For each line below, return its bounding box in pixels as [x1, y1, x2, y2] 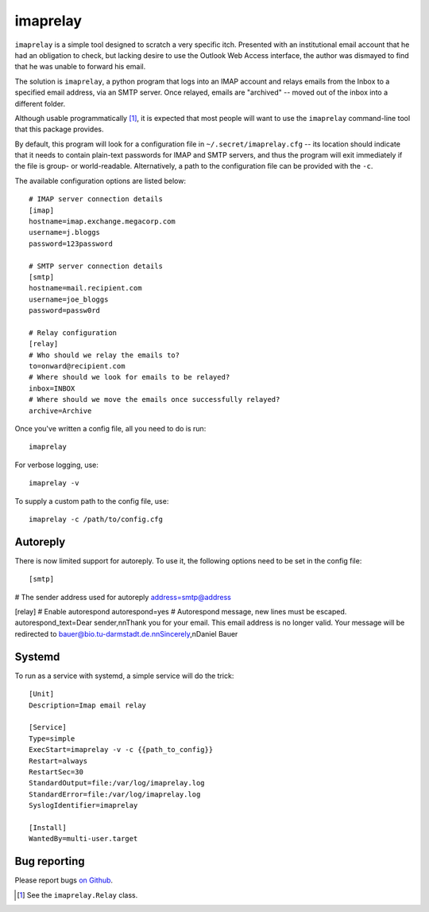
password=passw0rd [29, 306, 101, 315]
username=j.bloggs [29, 228, 101, 237]
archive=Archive [29, 406, 92, 415]
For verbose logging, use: [14, 460, 99, 470]
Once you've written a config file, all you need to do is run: [14, 424, 207, 434]
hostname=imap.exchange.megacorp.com [29, 217, 176, 226]
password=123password [29, 239, 113, 248]
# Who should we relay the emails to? [29, 350, 180, 360]
